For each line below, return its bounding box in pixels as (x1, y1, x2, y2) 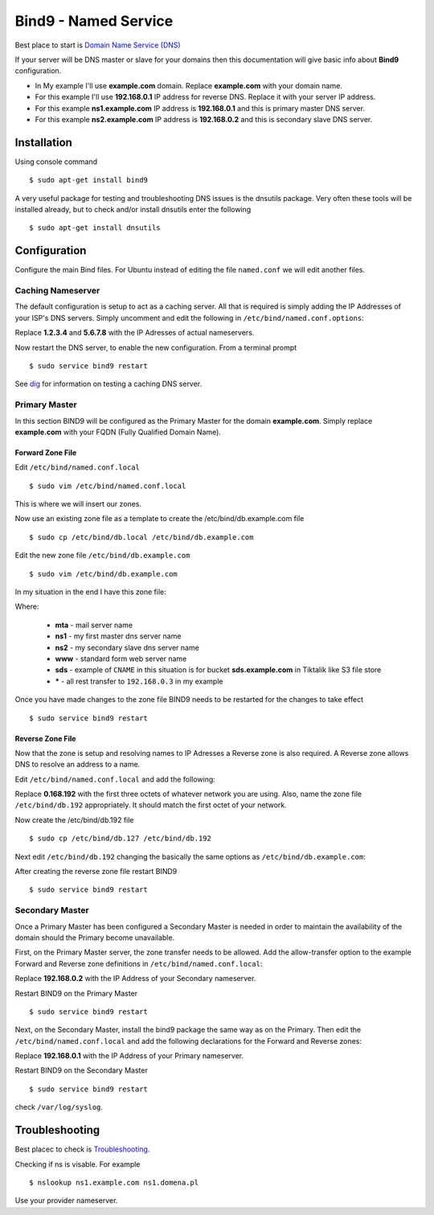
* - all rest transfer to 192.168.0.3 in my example (55, 676, 223, 686)
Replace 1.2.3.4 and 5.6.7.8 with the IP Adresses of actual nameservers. (14, 328, 255, 338)
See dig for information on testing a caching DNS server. (14, 379, 203, 389)
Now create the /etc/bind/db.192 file (14, 815, 134, 824)
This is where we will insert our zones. (14, 499, 142, 509)
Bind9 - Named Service (14, 12, 174, 30)
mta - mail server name (55, 620, 133, 630)
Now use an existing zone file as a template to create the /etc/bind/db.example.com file (14, 514, 305, 523)
